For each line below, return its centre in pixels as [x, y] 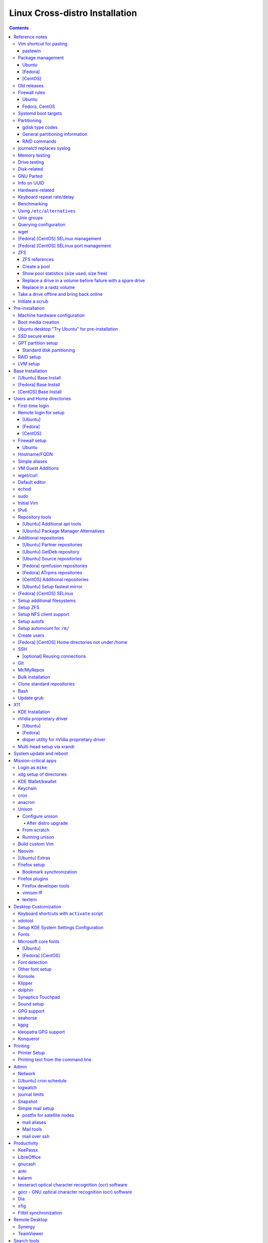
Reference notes [31, 37]
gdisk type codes [40, 127]
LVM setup [29, 364]
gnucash [27, 1164]
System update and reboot [41, 754]
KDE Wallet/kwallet [37, 781]
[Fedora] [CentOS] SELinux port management [65, 246]
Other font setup [35, 969]
